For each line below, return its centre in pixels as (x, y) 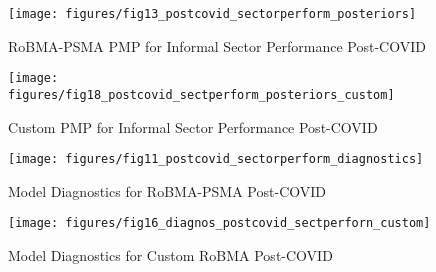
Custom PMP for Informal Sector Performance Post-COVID (193, 126)
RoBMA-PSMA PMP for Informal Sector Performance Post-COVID (217, 45)
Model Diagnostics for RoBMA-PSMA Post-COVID (167, 190)
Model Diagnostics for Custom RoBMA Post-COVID (170, 255)
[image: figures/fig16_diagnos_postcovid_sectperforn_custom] (219, 223)
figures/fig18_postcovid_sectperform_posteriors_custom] (201, 94)
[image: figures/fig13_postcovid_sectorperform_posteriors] (212, 14)
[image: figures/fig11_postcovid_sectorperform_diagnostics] (216, 159)
